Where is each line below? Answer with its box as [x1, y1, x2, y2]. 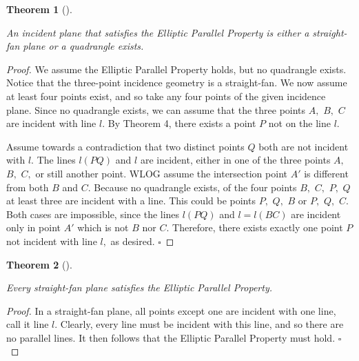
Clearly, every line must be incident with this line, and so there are [60, 317, 344, 331]
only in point [6, 220, 61, 235]
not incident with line [6, 233, 97, 248]
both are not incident [258, 139, 349, 153]
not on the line [268, 116, 331, 130]
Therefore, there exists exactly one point [172, 220, 343, 235]
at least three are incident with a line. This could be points [6, 193, 256, 208]
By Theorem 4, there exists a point [107, 116, 256, 130]
